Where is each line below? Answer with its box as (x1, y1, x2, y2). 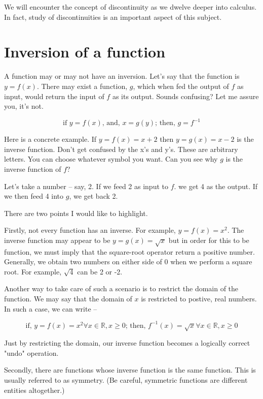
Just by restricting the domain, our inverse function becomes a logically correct (4, 337, 250, 348)
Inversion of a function (4, 41, 166, 62)
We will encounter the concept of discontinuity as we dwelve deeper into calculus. (4, 2, 257, 12)
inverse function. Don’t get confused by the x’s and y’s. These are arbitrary (4, 143, 238, 154)
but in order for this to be (168, 234, 249, 245)
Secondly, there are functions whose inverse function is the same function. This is (4, 364, 256, 375)
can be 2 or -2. (77, 266, 123, 277)
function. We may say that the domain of (4, 293, 132, 304)
